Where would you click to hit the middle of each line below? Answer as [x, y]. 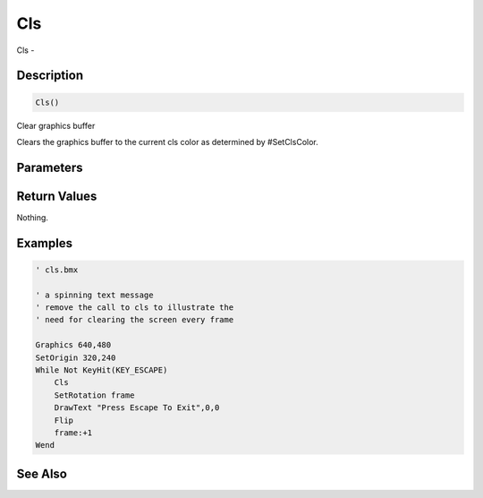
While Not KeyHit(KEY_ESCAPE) [102, 370]
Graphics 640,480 [73, 345]
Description [50, 76]
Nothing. [33, 217]
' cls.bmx [57, 270]
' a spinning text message [94, 295]
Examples [45, 243]
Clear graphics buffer [56, 125]
